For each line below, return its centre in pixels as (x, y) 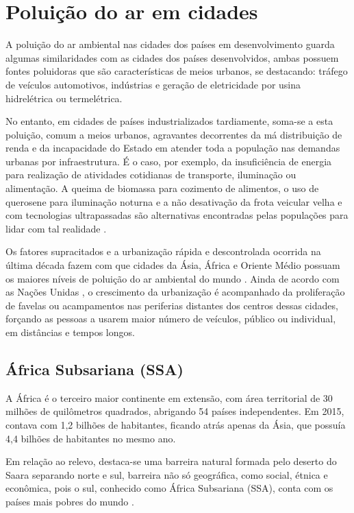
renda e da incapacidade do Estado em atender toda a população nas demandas (173, 148)
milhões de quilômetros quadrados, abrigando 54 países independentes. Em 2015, (175, 411)
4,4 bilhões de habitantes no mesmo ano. (91, 438)
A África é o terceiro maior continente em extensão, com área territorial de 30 (169, 397)
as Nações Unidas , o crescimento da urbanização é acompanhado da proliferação (175, 292)
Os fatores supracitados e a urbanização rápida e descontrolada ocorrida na (163, 251)
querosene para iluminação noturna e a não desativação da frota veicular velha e (174, 201)
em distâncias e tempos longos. (70, 332)
